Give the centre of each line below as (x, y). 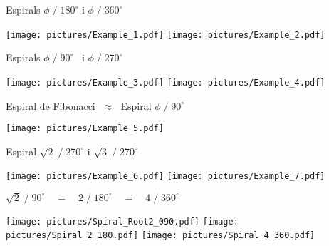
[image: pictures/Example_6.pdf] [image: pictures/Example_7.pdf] (166, 176)
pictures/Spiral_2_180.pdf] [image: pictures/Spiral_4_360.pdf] (161, 236)
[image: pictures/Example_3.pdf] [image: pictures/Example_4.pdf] (166, 82)
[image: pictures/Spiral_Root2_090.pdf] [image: (122, 221)
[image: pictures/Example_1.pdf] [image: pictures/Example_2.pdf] (166, 35)
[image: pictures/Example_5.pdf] (85, 129)
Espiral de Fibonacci (51, 105)
